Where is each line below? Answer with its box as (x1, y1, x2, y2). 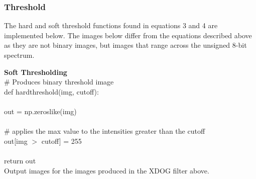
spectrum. (4, 50, 35, 60)
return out (4, 155, 36, 165)
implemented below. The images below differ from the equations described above (4, 30, 252, 40)
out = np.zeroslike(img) (4, 106, 77, 116)
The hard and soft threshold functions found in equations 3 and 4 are (4, 20, 218, 31)
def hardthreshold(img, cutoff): (4, 86, 99, 97)
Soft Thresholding (4, 66, 67, 77)
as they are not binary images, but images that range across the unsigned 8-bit (4, 40, 247, 50)
